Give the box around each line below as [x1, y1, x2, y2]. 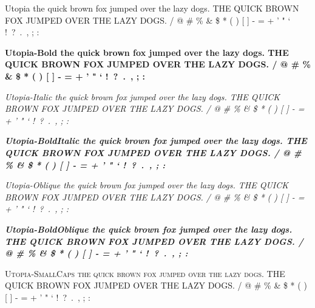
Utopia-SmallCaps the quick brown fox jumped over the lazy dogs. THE [5, 267, 285, 279]
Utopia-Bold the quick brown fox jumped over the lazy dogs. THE [5, 46, 289, 58]
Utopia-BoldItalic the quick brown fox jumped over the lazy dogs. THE [5, 134, 307, 147]
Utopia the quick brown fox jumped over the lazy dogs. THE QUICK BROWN [5, 2, 299, 14]
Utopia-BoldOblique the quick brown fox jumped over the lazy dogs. [5, 222, 293, 235]
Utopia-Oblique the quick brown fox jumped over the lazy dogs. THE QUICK [5, 179, 289, 191]
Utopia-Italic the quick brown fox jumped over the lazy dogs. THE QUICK [5, 90, 280, 103]
